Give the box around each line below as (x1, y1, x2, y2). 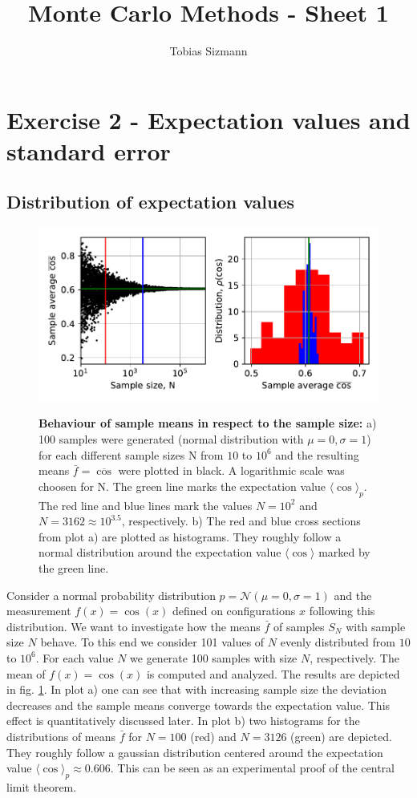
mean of (6, 665, 46, 682)
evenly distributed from (280, 634, 395, 650)
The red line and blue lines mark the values (38, 496, 253, 513)
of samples (273, 618, 325, 634)
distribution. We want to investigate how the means (6, 618, 261, 634)
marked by (318, 544, 370, 561)
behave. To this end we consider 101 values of (40, 634, 265, 650)
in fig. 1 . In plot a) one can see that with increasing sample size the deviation (6, 681, 387, 698)
